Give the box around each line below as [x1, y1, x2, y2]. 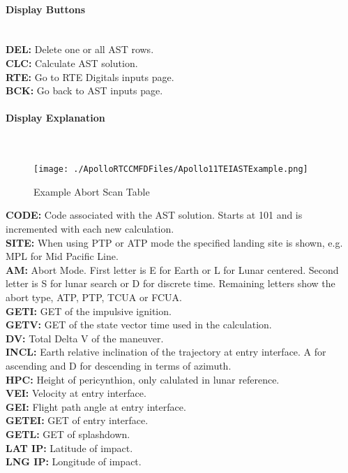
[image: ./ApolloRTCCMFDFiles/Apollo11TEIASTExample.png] [33, 164, 308, 175]
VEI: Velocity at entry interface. [6, 386, 146, 400]
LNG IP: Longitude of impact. [6, 454, 142, 469]
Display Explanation [6, 110, 105, 125]
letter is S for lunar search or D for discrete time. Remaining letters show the [6, 276, 335, 291]
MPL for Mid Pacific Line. [6, 249, 119, 263]
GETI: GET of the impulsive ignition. [6, 303, 172, 318]
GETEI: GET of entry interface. [6, 413, 149, 428]
